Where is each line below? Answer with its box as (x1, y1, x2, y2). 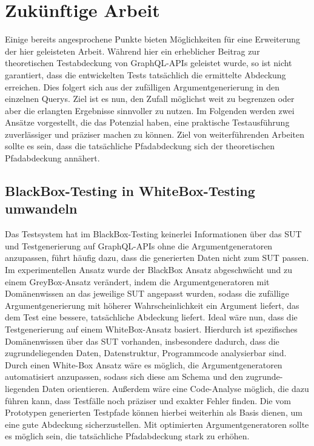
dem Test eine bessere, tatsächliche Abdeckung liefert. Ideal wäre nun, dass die (5, 311, 298, 323)
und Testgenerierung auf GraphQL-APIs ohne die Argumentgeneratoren (5, 239, 273, 252)
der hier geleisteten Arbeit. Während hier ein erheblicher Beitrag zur (5, 44, 260, 57)
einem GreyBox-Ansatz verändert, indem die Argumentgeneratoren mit (5, 275, 270, 288)
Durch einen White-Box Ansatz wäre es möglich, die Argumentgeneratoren (5, 358, 282, 371)
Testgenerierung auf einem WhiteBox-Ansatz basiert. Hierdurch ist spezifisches (5, 323, 298, 335)
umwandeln (5, 199, 78, 218)
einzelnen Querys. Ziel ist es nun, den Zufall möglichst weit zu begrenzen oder (5, 92, 295, 105)
